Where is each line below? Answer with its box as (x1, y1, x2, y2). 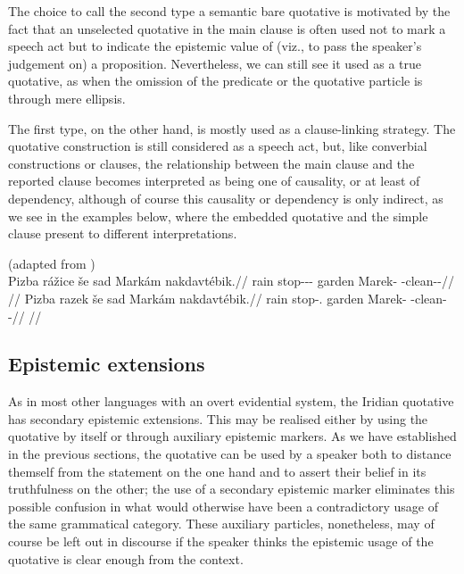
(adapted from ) (8, 254, 95, 272)
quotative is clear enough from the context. (8, 549, 244, 568)
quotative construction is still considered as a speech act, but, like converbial (8, 137, 427, 155)
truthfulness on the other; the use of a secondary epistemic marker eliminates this (8, 479, 455, 498)
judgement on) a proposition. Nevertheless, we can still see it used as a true (8, 54, 421, 72)
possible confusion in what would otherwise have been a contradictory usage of (8, 496, 438, 515)
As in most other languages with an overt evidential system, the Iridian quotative (8, 392, 454, 411)
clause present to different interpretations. (8, 224, 237, 243)
